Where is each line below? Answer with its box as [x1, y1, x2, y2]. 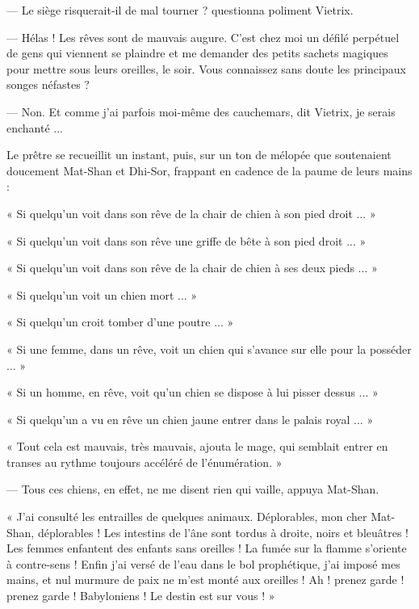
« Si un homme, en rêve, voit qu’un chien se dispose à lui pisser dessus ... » [6, 384, 379, 401]
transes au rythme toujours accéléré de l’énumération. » [6, 453, 283, 470]
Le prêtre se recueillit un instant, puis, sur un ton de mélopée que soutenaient [6, 146, 392, 163]
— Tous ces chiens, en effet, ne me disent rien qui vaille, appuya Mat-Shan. [6, 481, 379, 498]
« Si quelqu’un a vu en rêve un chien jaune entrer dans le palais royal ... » [6, 410, 374, 427]
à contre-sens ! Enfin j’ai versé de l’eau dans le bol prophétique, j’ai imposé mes [6, 555, 400, 572]
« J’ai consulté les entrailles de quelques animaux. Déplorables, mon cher [6, 508, 367, 525]
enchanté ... [6, 119, 63, 136]
